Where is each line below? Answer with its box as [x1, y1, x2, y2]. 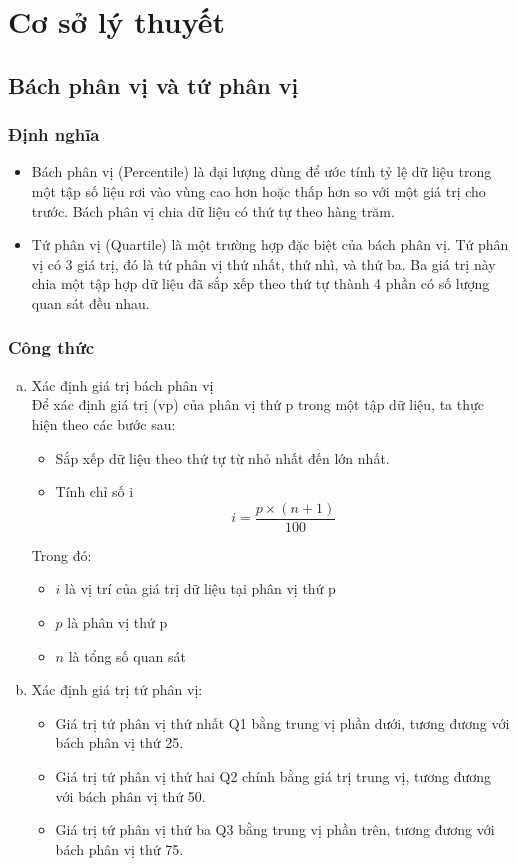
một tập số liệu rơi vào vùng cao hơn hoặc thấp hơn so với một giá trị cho [31, 180, 486, 201]
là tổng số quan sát [68, 645, 186, 666]
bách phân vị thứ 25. [55, 732, 184, 753]
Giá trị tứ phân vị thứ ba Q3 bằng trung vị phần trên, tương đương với [55, 819, 495, 840]
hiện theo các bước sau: [31, 413, 176, 434]
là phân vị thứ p [67, 611, 168, 632]
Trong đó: [31, 544, 92, 565]
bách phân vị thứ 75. [55, 838, 184, 859]
